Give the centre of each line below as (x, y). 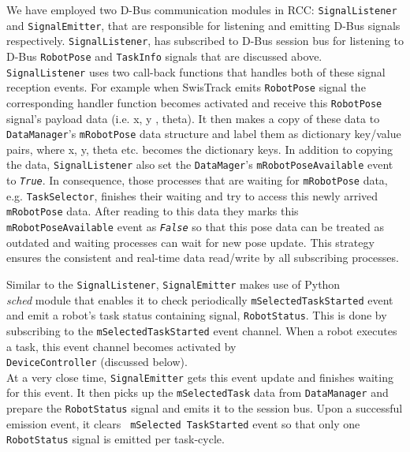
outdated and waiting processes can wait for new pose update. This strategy (190, 242)
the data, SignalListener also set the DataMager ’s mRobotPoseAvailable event (200, 164)
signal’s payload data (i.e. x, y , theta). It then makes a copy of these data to (193, 118)
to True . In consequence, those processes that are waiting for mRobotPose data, (197, 180)
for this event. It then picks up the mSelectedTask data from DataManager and (198, 392)
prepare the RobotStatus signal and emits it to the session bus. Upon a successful (205, 408)
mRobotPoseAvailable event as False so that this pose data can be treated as (196, 227)
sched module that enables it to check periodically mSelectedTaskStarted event (200, 299)
